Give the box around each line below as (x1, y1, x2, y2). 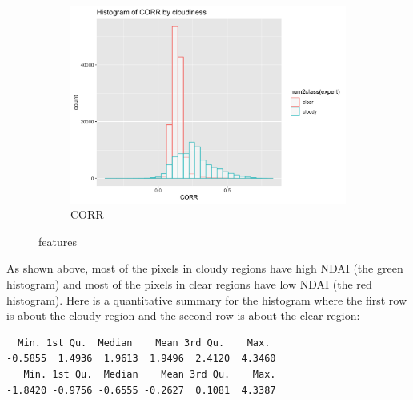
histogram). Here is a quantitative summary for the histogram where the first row (6, 291, 407, 308)
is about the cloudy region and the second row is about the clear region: (6, 307, 360, 324)
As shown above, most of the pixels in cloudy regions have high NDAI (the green (6, 260, 403, 277)
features (38, 232, 77, 249)
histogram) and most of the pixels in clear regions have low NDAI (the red (6, 275, 372, 292)
